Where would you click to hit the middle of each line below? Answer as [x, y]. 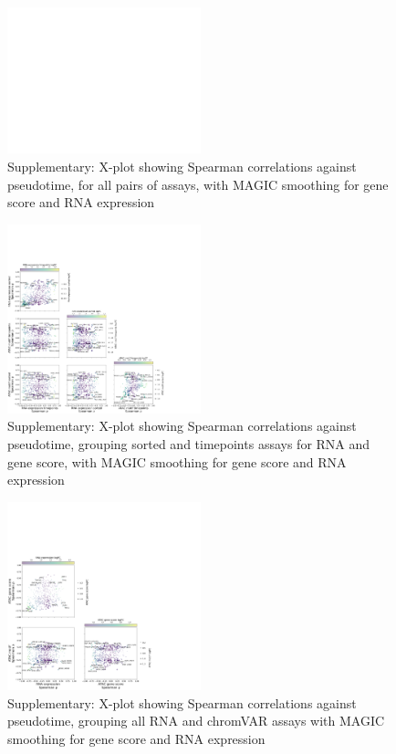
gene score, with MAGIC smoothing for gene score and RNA [177, 461]
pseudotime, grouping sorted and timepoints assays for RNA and [189, 444]
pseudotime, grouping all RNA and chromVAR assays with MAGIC [196, 721]
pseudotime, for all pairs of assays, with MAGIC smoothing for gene [198, 184]
